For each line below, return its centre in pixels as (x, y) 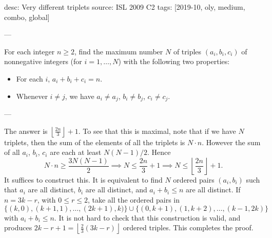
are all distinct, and (116, 190)
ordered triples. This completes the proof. (188, 227)
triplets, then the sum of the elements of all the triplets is (95, 142)
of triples (187, 51)
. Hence (159, 152)
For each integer (30, 51)
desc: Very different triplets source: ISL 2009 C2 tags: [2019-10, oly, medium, (125, 7)
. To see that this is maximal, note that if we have (157, 131)
